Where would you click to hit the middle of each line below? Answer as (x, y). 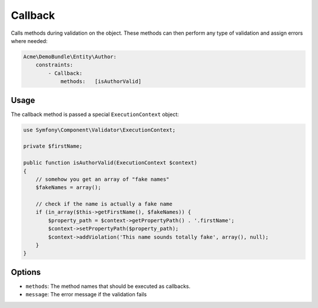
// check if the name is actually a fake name (104, 204)
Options (26, 272)
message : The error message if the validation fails (86, 294)
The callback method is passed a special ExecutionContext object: (95, 114)
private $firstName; (53, 146)
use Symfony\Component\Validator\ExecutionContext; (100, 130)
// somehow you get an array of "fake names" (102, 179)
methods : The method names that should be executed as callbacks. (108, 286)
